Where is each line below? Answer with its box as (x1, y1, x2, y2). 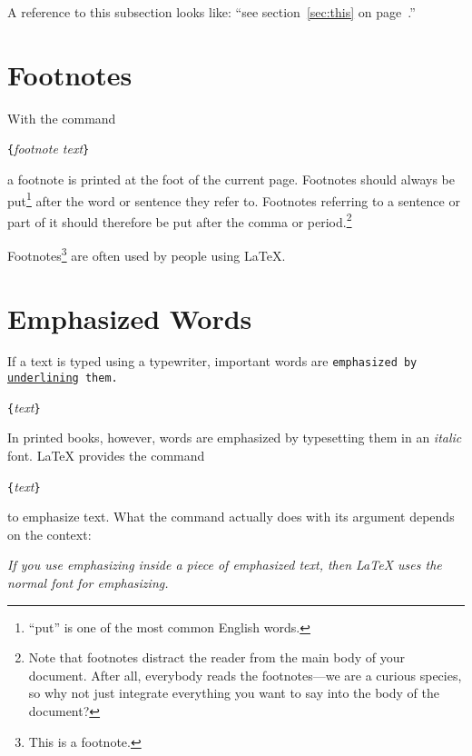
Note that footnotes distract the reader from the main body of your (28, 648, 405, 667)
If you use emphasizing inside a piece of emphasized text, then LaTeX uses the (7, 555, 442, 574)
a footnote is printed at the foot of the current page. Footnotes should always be (7, 169, 455, 188)
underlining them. (7, 372, 118, 385)
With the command (7, 108, 116, 127)
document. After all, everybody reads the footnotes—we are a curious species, (28, 665, 462, 684)
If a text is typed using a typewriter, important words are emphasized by (7, 352, 418, 371)
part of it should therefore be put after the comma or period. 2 (7, 209, 352, 231)
